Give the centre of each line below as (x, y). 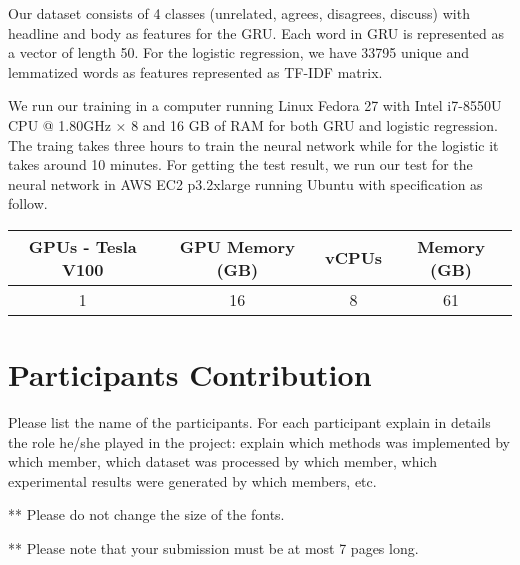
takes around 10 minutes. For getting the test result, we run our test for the (240, 164)
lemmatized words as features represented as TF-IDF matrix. (195, 71)
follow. (28, 203)
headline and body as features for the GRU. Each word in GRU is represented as (256, 32)
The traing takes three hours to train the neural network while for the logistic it (253, 144)
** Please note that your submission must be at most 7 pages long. (213, 548)
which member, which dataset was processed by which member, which (222, 461)
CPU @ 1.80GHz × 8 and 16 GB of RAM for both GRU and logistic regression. (253, 124)
